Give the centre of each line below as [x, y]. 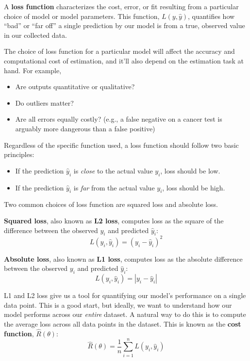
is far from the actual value [114, 187]
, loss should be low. [190, 170]
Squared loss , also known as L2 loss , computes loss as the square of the [114, 220]
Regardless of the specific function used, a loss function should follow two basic [121, 145]
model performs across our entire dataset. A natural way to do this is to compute [125, 314]
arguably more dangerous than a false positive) [85, 128]
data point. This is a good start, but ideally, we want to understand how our [118, 305]
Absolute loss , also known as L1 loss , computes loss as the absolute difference [123, 259]
